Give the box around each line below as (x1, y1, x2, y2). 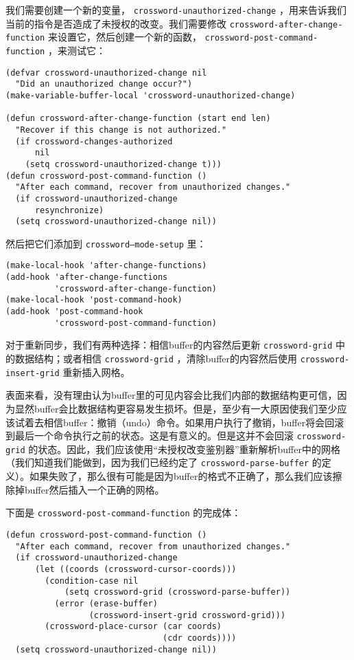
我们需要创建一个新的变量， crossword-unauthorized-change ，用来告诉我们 (5, 3, 346, 16)
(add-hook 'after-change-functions (5, 272, 168, 283)
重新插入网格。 (62, 364, 130, 379)
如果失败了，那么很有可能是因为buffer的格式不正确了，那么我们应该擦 (29, 469, 342, 483)
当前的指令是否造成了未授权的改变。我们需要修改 (5, 16, 226, 30)
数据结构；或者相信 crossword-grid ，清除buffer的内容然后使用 (14, 351, 298, 366)
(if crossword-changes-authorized (15, 136, 173, 146)
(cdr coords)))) (163, 632, 237, 643)
